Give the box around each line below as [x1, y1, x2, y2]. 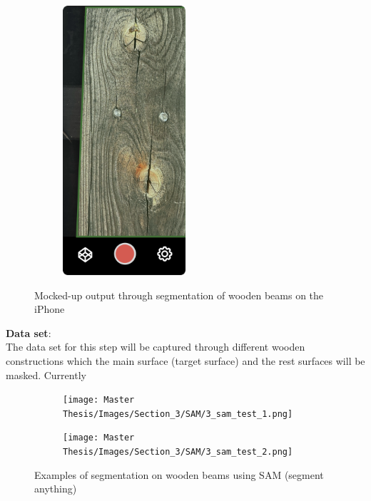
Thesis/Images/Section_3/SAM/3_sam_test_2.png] [63, 447, 293, 458]
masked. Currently [6, 367, 86, 382]
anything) [34, 481, 77, 496]
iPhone [34, 301, 65, 316]
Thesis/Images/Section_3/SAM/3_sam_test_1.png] [63, 408, 293, 419]
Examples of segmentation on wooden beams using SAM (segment [34, 467, 324, 482]
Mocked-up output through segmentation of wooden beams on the [34, 287, 324, 302]
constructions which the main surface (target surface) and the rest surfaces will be [6, 353, 365, 368]
